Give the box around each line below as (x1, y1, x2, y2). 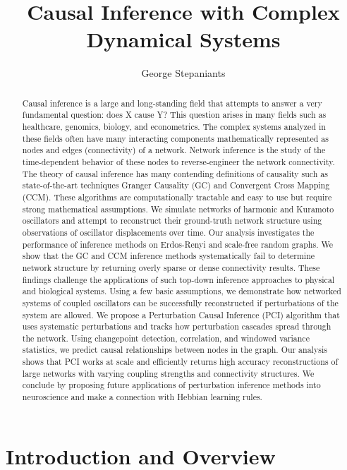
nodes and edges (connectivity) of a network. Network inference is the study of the (22, 144, 326, 156)
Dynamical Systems (86, 25, 281, 54)
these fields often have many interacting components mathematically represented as (22, 132, 329, 144)
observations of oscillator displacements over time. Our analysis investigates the (22, 226, 315, 238)
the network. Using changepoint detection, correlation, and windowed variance (22, 332, 310, 344)
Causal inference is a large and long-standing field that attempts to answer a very (22, 97, 322, 109)
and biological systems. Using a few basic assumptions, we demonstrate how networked (22, 285, 341, 297)
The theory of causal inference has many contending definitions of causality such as (22, 167, 328, 179)
